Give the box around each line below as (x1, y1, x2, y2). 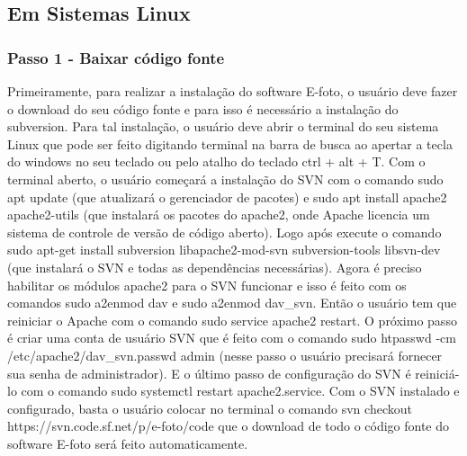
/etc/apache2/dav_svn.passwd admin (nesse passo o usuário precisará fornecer (7, 345, 443, 364)
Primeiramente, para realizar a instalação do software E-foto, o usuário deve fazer (7, 82, 458, 100)
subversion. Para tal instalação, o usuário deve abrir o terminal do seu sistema (7, 117, 439, 136)
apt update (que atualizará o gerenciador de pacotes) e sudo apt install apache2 (7, 187, 447, 206)
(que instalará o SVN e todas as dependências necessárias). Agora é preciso (7, 257, 422, 276)
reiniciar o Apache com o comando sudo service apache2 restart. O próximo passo (7, 310, 457, 329)
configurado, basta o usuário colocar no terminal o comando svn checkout (7, 398, 412, 417)
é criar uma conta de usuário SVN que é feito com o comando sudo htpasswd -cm (7, 328, 456, 347)
